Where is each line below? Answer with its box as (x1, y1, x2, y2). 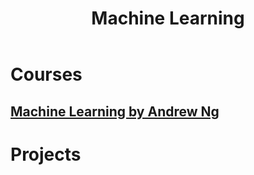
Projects (10, 143, 82, 166)
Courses (10, 63, 83, 86)
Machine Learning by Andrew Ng (10, 103, 220, 120)
